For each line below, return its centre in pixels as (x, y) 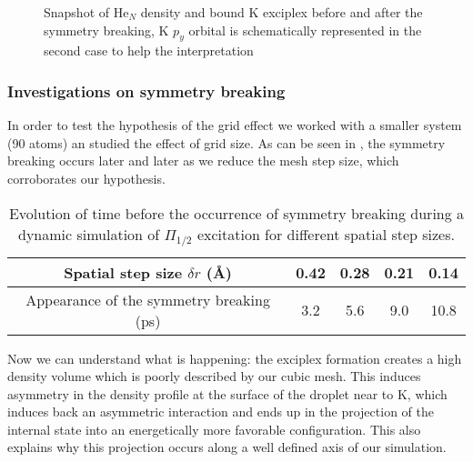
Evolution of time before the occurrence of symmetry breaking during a (236, 213)
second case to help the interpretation (149, 50)
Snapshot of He (86, 12)
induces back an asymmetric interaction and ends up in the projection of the (221, 412)
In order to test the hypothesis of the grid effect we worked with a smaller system (235, 125)
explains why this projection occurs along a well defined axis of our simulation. (227, 447)
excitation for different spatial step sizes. (326, 234)
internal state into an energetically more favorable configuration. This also (214, 429)
